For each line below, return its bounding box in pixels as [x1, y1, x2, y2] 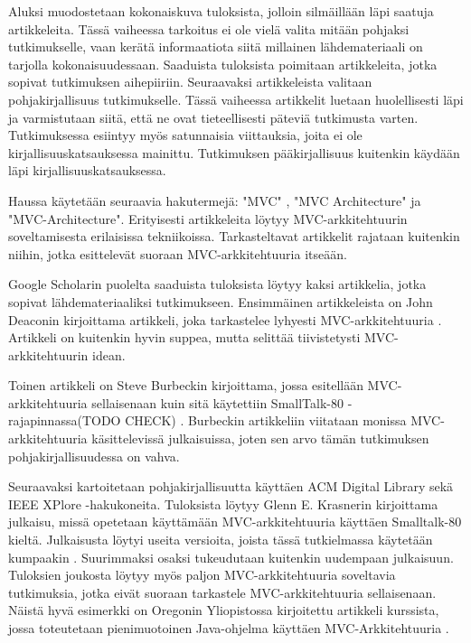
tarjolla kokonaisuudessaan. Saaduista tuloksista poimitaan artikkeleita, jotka [8, 54, 438, 73]
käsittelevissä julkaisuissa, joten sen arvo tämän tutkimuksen [91, 429, 429, 448]
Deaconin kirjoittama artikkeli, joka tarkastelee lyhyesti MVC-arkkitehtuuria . [8, 310, 442, 329]
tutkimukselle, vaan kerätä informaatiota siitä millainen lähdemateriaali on [8, 37, 423, 56]
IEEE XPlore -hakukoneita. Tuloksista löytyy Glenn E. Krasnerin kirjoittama [8, 494, 438, 513]
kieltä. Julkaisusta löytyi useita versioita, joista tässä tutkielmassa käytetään [8, 530, 433, 549]
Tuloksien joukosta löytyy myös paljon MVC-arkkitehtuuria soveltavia [8, 565, 396, 584]
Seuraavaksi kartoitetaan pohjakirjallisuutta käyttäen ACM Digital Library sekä [8, 477, 454, 496]
